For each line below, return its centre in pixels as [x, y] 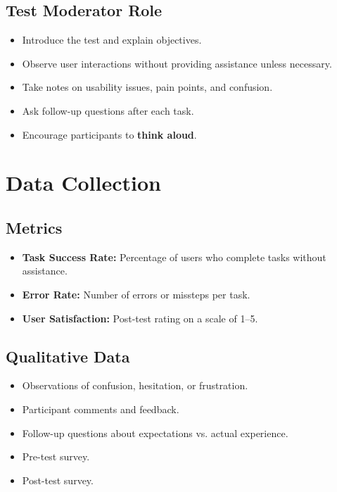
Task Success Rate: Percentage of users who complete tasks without [174, 257]
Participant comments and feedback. [101, 409]
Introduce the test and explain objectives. [112, 40]
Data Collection [83, 183]
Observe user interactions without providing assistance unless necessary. [177, 63]
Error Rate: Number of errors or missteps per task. [136, 294]
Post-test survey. [58, 480]
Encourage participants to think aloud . [109, 134]
